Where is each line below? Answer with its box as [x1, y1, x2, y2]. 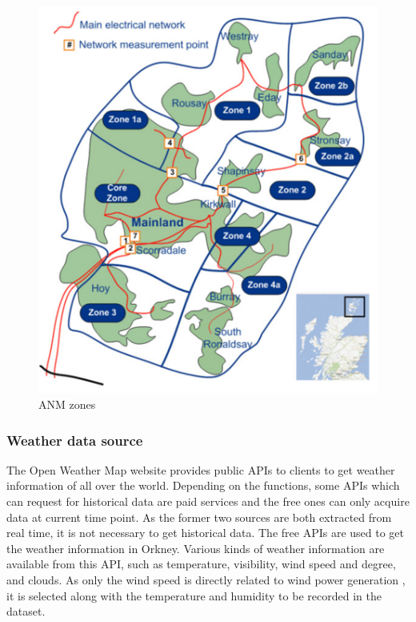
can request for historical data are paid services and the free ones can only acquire [6, 493, 410, 509]
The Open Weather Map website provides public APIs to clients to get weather [6, 461, 395, 478]
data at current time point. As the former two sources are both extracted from [6, 508, 392, 525]
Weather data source [6, 430, 143, 450]
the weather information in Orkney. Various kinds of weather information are [6, 539, 385, 556]
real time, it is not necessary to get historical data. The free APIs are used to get [6, 524, 404, 541]
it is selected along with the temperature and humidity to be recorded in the [6, 587, 382, 604]
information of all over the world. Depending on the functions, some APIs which [6, 477, 400, 494]
